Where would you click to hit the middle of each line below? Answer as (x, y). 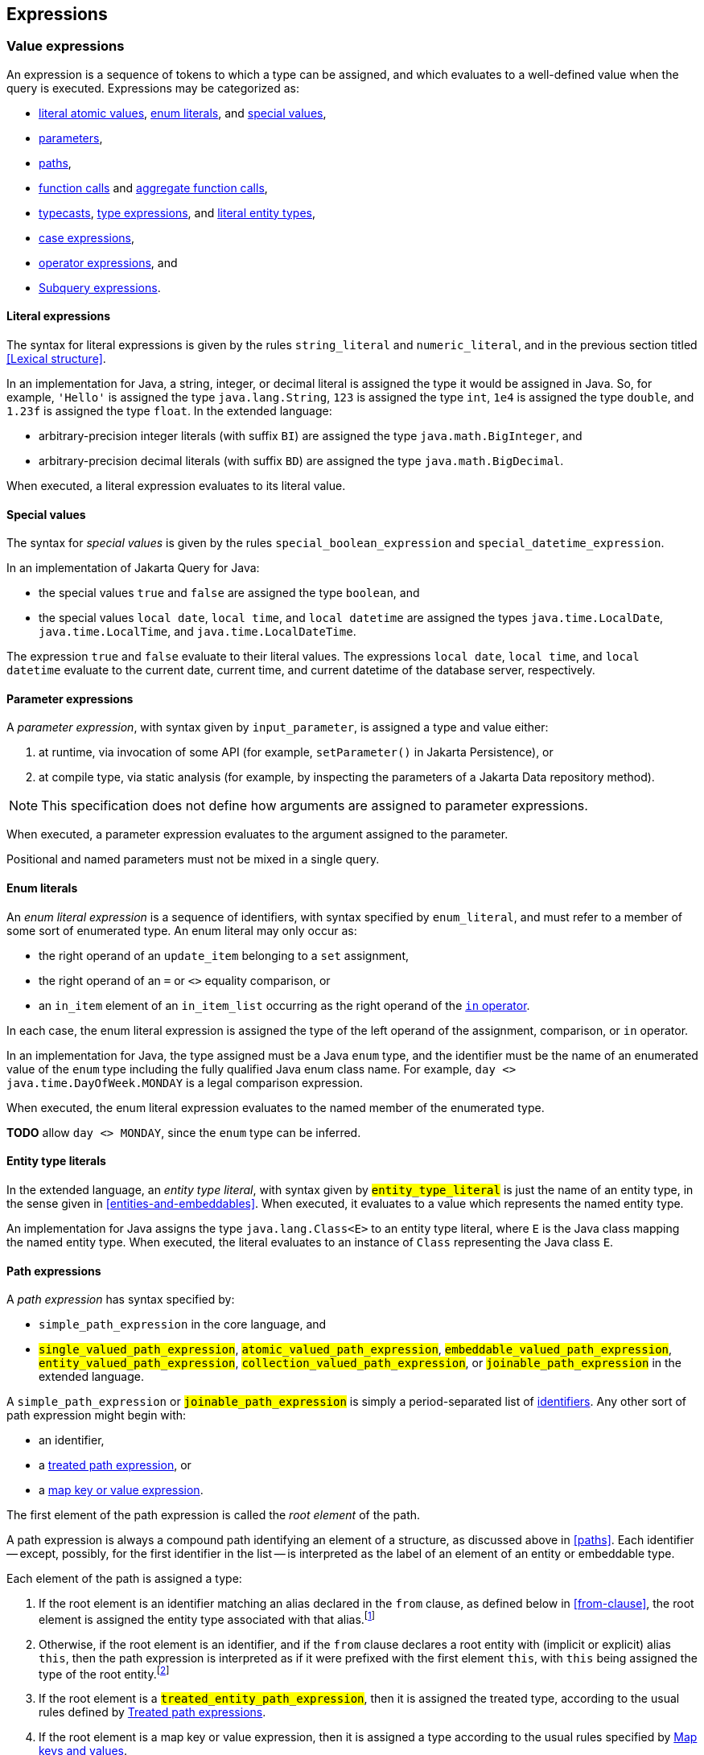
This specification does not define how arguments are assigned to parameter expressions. (315, 806)
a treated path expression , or (115, 1465)
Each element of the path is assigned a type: (124, 1579)
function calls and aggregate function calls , (153, 187)
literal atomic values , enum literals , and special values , (183, 113)
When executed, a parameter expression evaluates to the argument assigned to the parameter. (257, 834)
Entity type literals (56, 1161)
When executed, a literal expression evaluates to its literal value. (176, 486)
